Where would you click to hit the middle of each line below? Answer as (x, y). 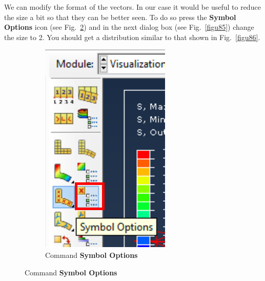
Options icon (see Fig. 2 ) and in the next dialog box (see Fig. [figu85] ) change (129, 27)
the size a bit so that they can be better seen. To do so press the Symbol (120, 17)
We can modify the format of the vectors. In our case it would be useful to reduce (132, 7)
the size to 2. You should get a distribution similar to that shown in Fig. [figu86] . (132, 37)
